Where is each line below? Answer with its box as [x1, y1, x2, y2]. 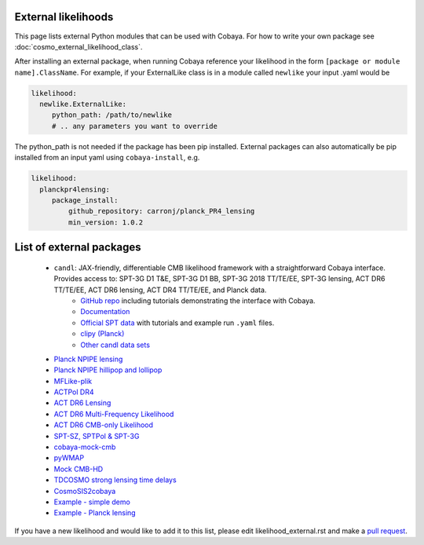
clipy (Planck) [80, 329, 125, 338]
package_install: [51, 196, 119, 204]
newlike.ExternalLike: [39, 100, 127, 109]
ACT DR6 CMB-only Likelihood [53, 420, 153, 430]
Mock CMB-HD [53, 464, 104, 474]
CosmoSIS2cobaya [53, 486, 116, 496]
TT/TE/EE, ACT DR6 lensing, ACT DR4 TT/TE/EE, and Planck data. [53, 285, 267, 294]
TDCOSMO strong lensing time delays [53, 475, 177, 485]
